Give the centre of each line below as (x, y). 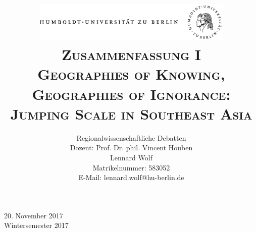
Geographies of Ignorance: (131, 94)
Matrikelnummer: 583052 (131, 167)
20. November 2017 (34, 215)
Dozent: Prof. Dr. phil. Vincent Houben (131, 148)
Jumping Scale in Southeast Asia (131, 113)
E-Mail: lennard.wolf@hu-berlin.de (131, 177)
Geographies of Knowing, (131, 74)
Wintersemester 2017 (36, 225)
